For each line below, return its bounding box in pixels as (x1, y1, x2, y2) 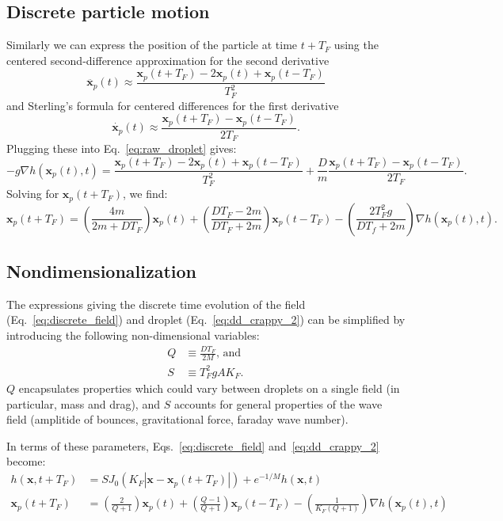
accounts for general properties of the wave (173, 395, 383, 412)
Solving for (6, 185, 59, 202)
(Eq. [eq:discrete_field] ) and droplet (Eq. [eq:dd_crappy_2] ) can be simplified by (6, 311, 406, 328)
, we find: (123, 185, 168, 202)
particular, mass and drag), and (6, 395, 160, 412)
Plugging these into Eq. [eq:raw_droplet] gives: (6, 140, 237, 157)
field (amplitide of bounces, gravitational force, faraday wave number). (6, 411, 349, 428)
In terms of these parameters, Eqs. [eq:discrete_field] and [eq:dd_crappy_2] (6, 437, 379, 454)
